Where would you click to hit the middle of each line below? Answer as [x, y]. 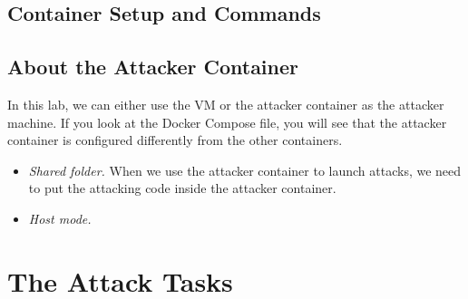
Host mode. [60, 218]
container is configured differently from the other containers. [175, 140]
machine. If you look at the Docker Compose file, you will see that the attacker [227, 122]
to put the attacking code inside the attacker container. [182, 188]
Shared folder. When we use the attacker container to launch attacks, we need [245, 170]
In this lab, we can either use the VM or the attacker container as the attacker [226, 104]
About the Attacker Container [153, 67]
